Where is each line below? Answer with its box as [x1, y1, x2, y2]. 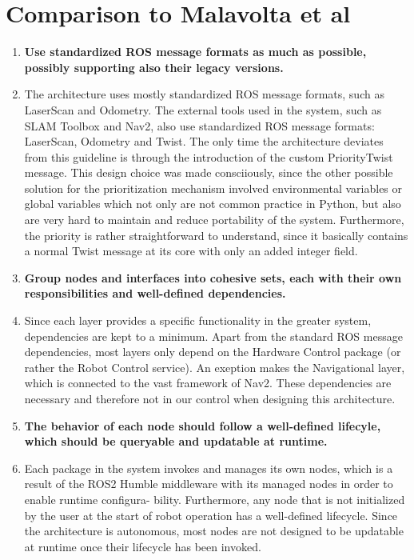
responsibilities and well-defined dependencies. [24, 285, 286, 302]
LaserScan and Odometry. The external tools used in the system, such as [24, 101, 382, 118]
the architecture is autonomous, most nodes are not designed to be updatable [24, 522, 404, 539]
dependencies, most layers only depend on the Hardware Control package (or [24, 343, 401, 360]
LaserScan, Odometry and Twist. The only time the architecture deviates [24, 133, 384, 150]
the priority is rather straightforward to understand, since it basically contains [24, 226, 408, 243]
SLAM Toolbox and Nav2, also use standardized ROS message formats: [24, 117, 375, 134]
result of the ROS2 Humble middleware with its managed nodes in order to [24, 475, 393, 492]
